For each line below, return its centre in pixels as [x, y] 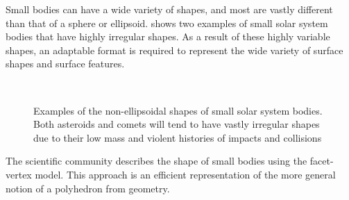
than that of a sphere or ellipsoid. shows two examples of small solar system [167, 23]
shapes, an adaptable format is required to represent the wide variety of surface [174, 50]
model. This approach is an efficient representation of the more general [185, 174]
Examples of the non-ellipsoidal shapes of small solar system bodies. [178, 110]
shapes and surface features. [65, 64]
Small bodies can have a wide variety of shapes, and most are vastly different [169, 9]
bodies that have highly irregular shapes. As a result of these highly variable [168, 36]
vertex [19, 174]
